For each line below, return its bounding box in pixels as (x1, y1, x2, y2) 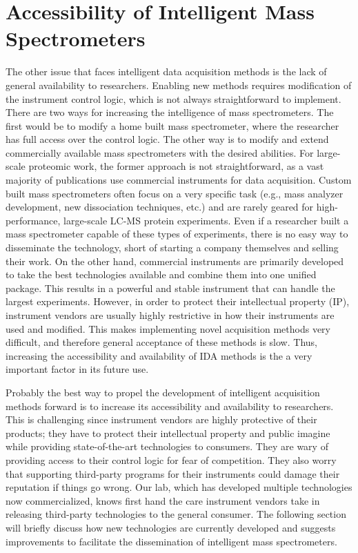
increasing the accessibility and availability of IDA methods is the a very (6, 348, 312, 362)
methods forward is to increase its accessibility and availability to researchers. (6, 398, 334, 413)
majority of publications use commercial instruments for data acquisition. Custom (6, 173, 352, 187)
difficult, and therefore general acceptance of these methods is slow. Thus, (6, 335, 317, 349)
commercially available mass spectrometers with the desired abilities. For (6, 145, 314, 159)
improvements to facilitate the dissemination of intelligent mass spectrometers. (6, 534, 337, 548)
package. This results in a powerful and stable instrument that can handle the (6, 280, 335, 295)
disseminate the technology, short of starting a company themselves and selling (6, 240, 339, 255)
